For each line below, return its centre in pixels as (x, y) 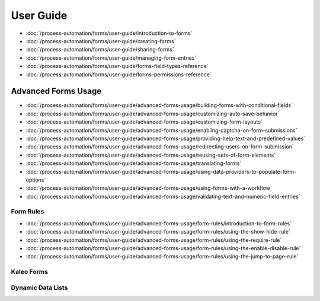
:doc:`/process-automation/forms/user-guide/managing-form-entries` (111, 58)
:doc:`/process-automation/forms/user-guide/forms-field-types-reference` (117, 66)
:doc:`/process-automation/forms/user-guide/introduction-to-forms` (109, 33)
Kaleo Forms (30, 272)
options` (36, 180)
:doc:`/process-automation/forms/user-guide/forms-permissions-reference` (119, 75)
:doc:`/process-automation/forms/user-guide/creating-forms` (101, 41)
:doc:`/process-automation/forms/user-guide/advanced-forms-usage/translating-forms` (134, 163)
